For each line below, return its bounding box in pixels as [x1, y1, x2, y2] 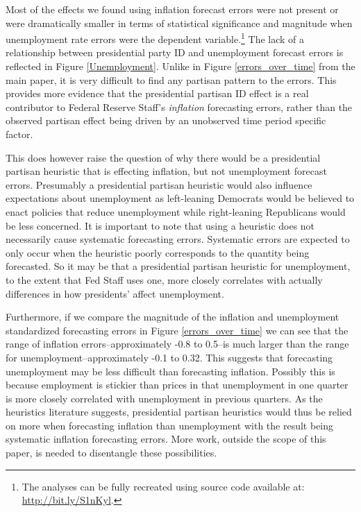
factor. [6, 127, 33, 141]
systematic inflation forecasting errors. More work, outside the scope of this [6, 432, 326, 446]
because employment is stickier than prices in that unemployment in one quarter [6, 377, 349, 392]
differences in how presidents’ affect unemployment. [6, 286, 224, 300]
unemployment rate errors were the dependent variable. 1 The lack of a [6, 30, 305, 46]
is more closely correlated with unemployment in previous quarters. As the [6, 391, 323, 405]
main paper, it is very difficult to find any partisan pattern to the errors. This [6, 72, 337, 87]
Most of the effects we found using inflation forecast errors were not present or [6, 2, 339, 16]
